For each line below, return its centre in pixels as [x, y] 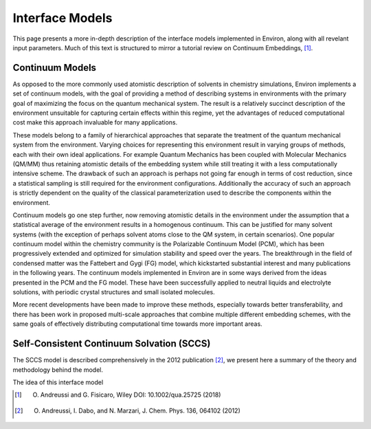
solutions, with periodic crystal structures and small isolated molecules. [114, 292]
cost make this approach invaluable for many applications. [95, 122]
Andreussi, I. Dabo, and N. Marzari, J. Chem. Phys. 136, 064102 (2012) [141, 410]
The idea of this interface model [58, 382]
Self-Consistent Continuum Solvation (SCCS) [112, 344]
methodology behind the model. [58, 370]
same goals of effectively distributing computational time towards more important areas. [137, 324]
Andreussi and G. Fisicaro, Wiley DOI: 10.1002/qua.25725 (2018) [131, 395]
